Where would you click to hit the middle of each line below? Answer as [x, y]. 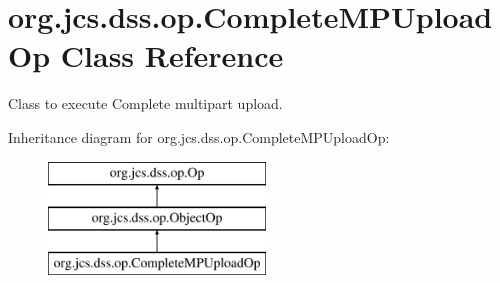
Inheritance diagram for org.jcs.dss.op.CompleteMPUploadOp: [199, 136]
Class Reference [172, 55]
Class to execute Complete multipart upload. [145, 103]
